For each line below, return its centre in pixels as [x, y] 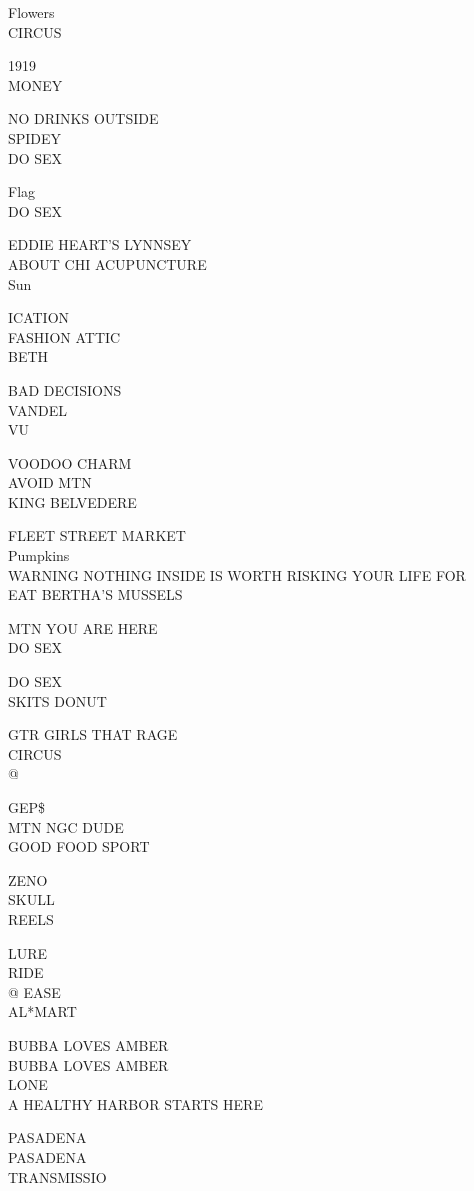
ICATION [39, 317]
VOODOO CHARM [70, 462]
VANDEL [37, 409]
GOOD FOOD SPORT [79, 846]
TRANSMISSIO [57, 1176]
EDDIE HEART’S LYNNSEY [100, 244]
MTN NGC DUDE [66, 826]
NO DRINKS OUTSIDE [83, 118]
